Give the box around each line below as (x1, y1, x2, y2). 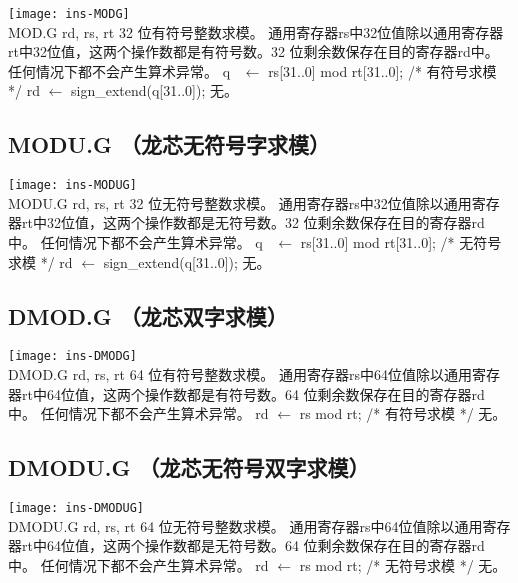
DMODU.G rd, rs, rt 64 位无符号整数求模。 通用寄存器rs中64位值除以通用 (8, 515, 483, 536)
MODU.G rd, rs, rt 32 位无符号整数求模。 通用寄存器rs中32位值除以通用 (8, 192, 472, 213)
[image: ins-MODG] (8, 7, 130, 21)
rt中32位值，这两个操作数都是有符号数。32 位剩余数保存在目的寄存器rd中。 (8, 41, 499, 62)
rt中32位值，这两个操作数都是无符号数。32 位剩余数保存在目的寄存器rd (21, 212, 485, 233)
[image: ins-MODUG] (8, 178, 137, 193)
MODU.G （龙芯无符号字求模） (8, 129, 330, 160)
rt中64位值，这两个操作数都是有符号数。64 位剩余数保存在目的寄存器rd (21, 383, 485, 404)
